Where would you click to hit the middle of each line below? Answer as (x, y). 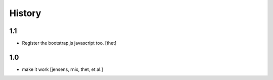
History (25, 13)
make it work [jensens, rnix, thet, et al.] (63, 69)
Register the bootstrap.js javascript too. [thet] (69, 43)
